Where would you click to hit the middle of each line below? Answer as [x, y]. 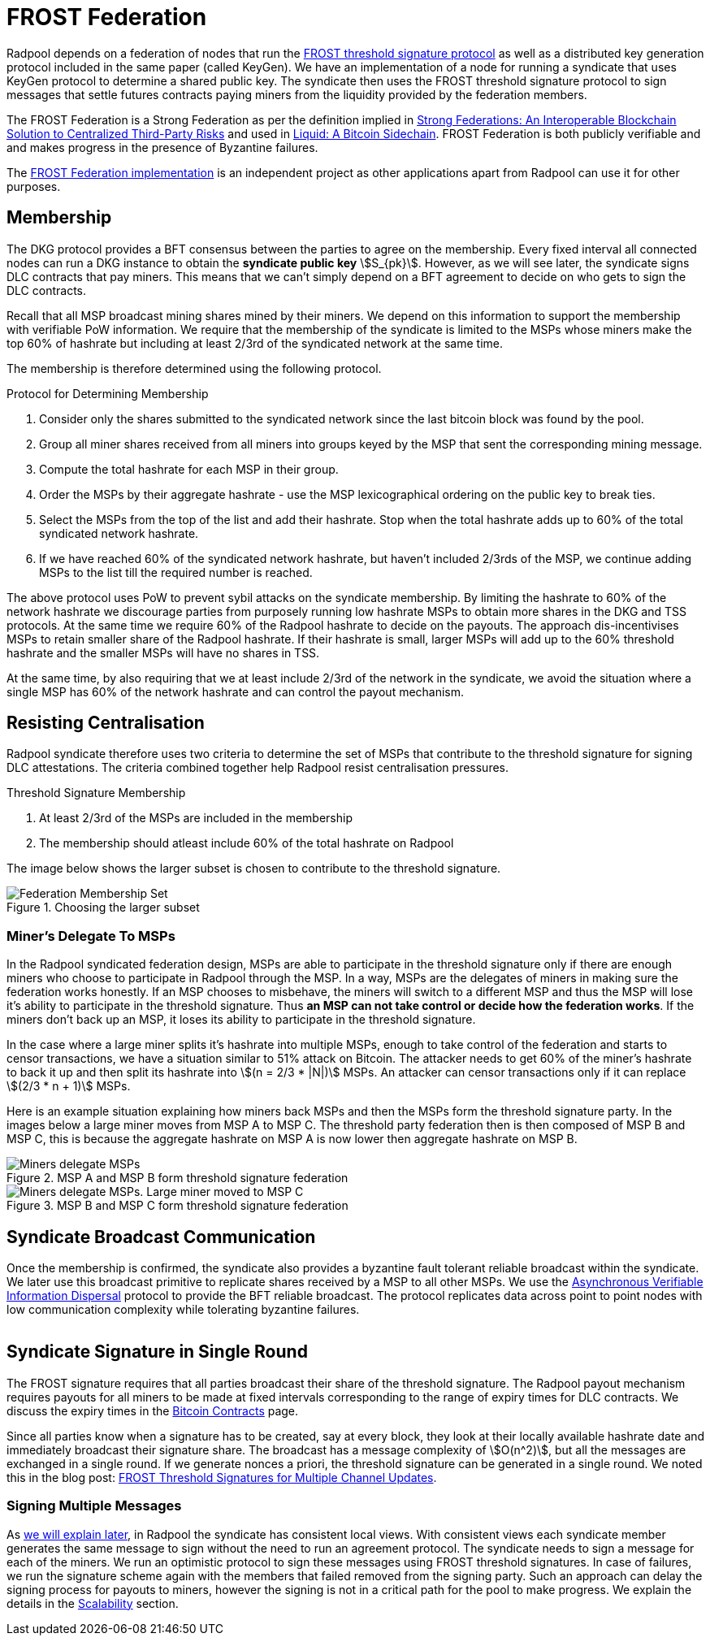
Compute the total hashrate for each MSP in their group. [189, 469]
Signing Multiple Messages [94, 1506]
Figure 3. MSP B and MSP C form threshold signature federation [177, 1206]
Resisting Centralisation [106, 723]
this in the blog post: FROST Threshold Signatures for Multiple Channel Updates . [222, 1477]
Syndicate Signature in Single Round [157, 1352]
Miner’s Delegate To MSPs [91, 936]
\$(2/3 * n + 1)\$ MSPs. [69, 1086]
